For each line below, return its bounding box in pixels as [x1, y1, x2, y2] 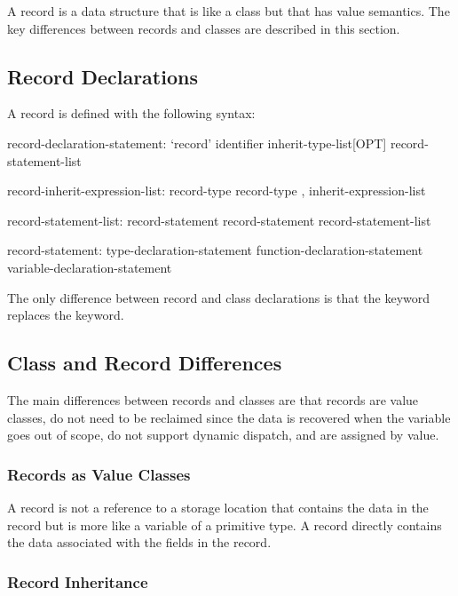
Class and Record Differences [7, 349, 282, 377]
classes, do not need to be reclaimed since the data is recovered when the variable [7, 408, 451, 426]
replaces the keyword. [7, 306, 124, 324]
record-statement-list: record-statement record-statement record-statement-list [7, 211, 431, 229]
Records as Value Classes [7, 463, 191, 485]
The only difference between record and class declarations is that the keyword [7, 288, 430, 306]
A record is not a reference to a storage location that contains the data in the [7, 497, 429, 516]
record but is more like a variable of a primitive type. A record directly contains [7, 515, 442, 534]
